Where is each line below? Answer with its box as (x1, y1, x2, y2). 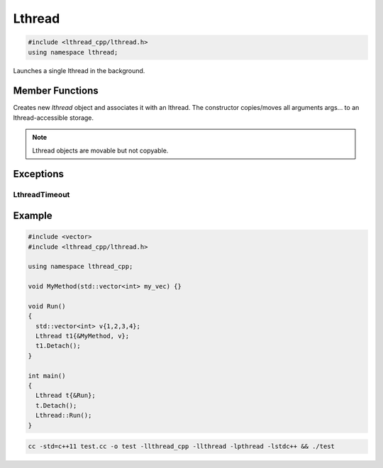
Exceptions (13, 168, 64, 180)
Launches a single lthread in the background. (13, 66, 145, 74)
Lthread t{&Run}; (35, 391, 96, 400)
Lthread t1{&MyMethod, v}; (35, 332, 130, 340)
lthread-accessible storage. (13, 113, 94, 122)
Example (13, 209, 52, 221)
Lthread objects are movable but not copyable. (32, 146, 169, 155)
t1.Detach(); (35, 342, 81, 350)
